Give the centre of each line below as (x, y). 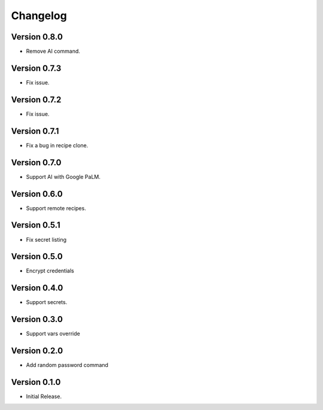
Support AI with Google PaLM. (63, 177)
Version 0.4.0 (37, 288)
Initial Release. (44, 397)
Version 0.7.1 (35, 131)
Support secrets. (47, 302)
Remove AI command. (53, 51)
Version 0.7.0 (36, 163)
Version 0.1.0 (36, 382)
